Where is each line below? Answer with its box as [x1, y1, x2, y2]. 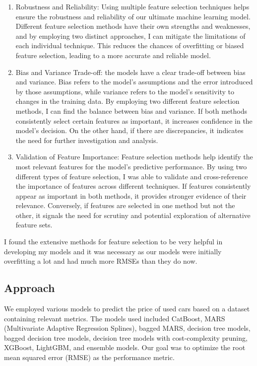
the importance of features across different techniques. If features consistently [15, 181, 251, 191]
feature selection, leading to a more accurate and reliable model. [15, 50, 211, 60]
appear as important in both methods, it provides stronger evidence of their [15, 190, 247, 201]
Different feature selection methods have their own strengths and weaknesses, [15, 21, 251, 31]
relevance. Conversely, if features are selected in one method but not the [15, 200, 235, 211]
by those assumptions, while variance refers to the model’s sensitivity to [15, 86, 234, 96]
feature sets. [15, 220, 53, 230]
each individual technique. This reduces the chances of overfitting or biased [15, 40, 244, 51]
